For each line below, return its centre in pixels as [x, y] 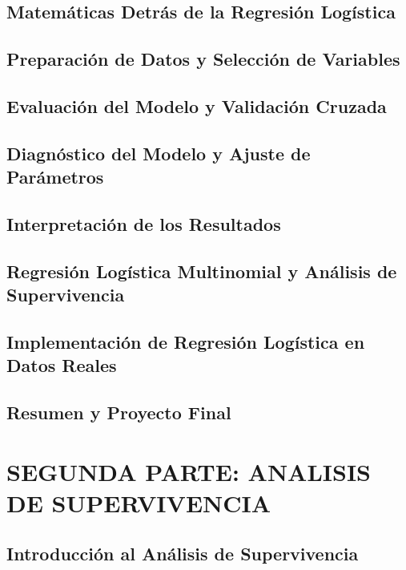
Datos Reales [62, 365]
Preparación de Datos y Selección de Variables [203, 59]
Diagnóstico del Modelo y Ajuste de [159, 153]
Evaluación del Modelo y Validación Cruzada [197, 105]
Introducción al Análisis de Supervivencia [183, 554]
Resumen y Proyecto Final [119, 412]
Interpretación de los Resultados [144, 223]
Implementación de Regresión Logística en [186, 341]
